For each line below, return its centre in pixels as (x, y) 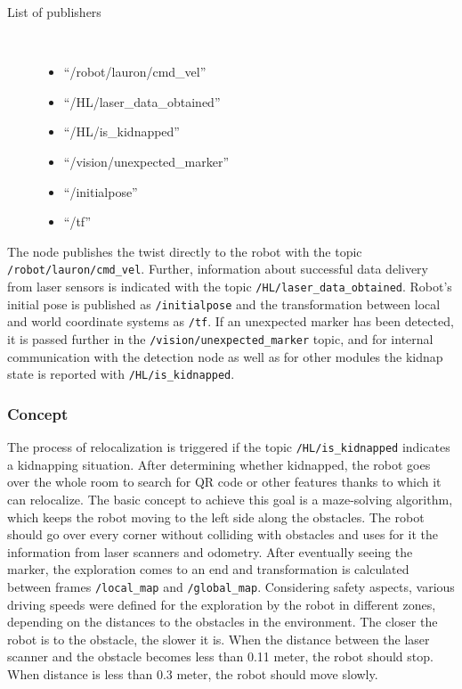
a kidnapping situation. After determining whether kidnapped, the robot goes (219, 464)
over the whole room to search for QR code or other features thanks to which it (224, 482)
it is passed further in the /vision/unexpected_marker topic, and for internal (220, 338)
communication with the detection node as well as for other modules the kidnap (225, 356)
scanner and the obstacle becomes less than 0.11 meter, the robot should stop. (220, 656)
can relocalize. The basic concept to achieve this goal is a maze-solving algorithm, (230, 499)
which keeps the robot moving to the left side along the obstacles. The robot (216, 517)
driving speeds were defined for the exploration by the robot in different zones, (222, 604)
